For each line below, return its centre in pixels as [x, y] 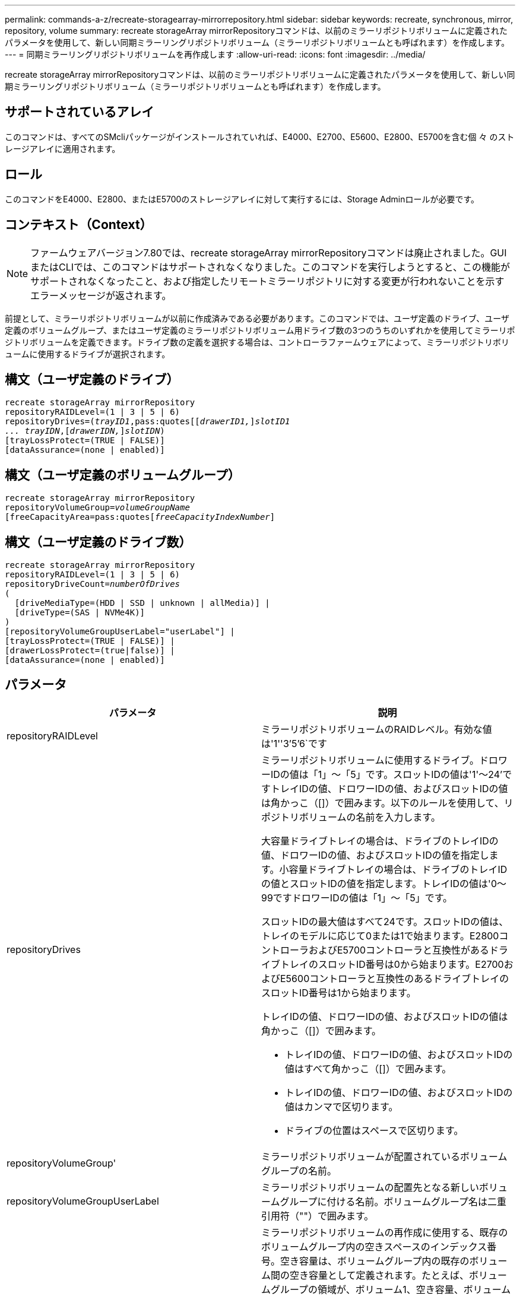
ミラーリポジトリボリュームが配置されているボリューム [384, 1156]
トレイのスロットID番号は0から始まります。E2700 [392, 964]
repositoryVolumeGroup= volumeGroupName [97, 508]
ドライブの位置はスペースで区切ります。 [374, 1130]
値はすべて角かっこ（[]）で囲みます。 [368, 1068]
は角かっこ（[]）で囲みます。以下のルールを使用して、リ [387, 803]
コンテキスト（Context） [79, 225]
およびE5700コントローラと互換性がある [399, 950]
